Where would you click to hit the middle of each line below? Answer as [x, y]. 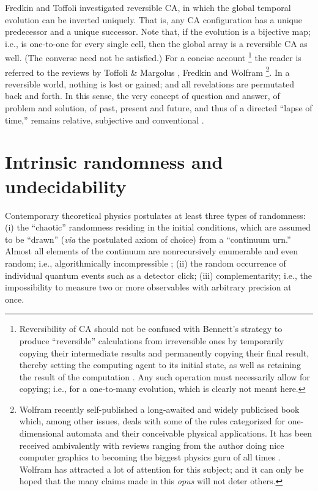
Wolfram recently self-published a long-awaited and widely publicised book [159, 409]
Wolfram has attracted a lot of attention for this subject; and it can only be [161, 469]
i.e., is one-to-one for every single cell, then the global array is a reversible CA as [156, 43]
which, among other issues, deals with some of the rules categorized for [152, 421]
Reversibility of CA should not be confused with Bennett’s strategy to [151, 329]
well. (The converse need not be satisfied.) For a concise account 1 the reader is [153, 57]
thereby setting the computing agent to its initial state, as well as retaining [160, 365]
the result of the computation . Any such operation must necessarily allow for [165, 376]
